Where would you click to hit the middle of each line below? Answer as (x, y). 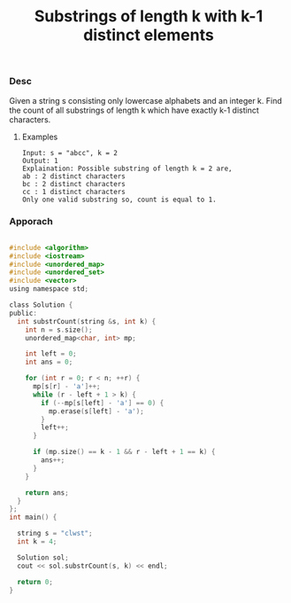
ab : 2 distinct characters (73, 176)
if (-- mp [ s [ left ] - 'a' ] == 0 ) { (103, 403)
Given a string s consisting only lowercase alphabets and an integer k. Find (146, 100)
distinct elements (149, 35)
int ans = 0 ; (49, 362)
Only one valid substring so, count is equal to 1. (119, 200)
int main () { (33, 517)
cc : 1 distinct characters (73, 192)
